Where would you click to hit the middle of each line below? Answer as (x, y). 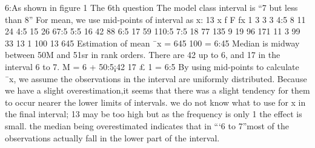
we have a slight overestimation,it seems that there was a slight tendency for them (157, 90)
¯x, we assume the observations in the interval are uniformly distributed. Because (156, 78)
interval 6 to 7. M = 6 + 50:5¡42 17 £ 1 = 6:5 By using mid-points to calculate (152, 66)
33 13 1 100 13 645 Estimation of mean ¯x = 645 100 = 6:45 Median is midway (152, 43)
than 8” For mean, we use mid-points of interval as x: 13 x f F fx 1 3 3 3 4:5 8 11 (155, 19)
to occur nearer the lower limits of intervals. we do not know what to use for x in (155, 102)
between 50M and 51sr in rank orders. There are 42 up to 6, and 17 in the (143, 55)
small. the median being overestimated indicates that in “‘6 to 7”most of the (147, 125)
